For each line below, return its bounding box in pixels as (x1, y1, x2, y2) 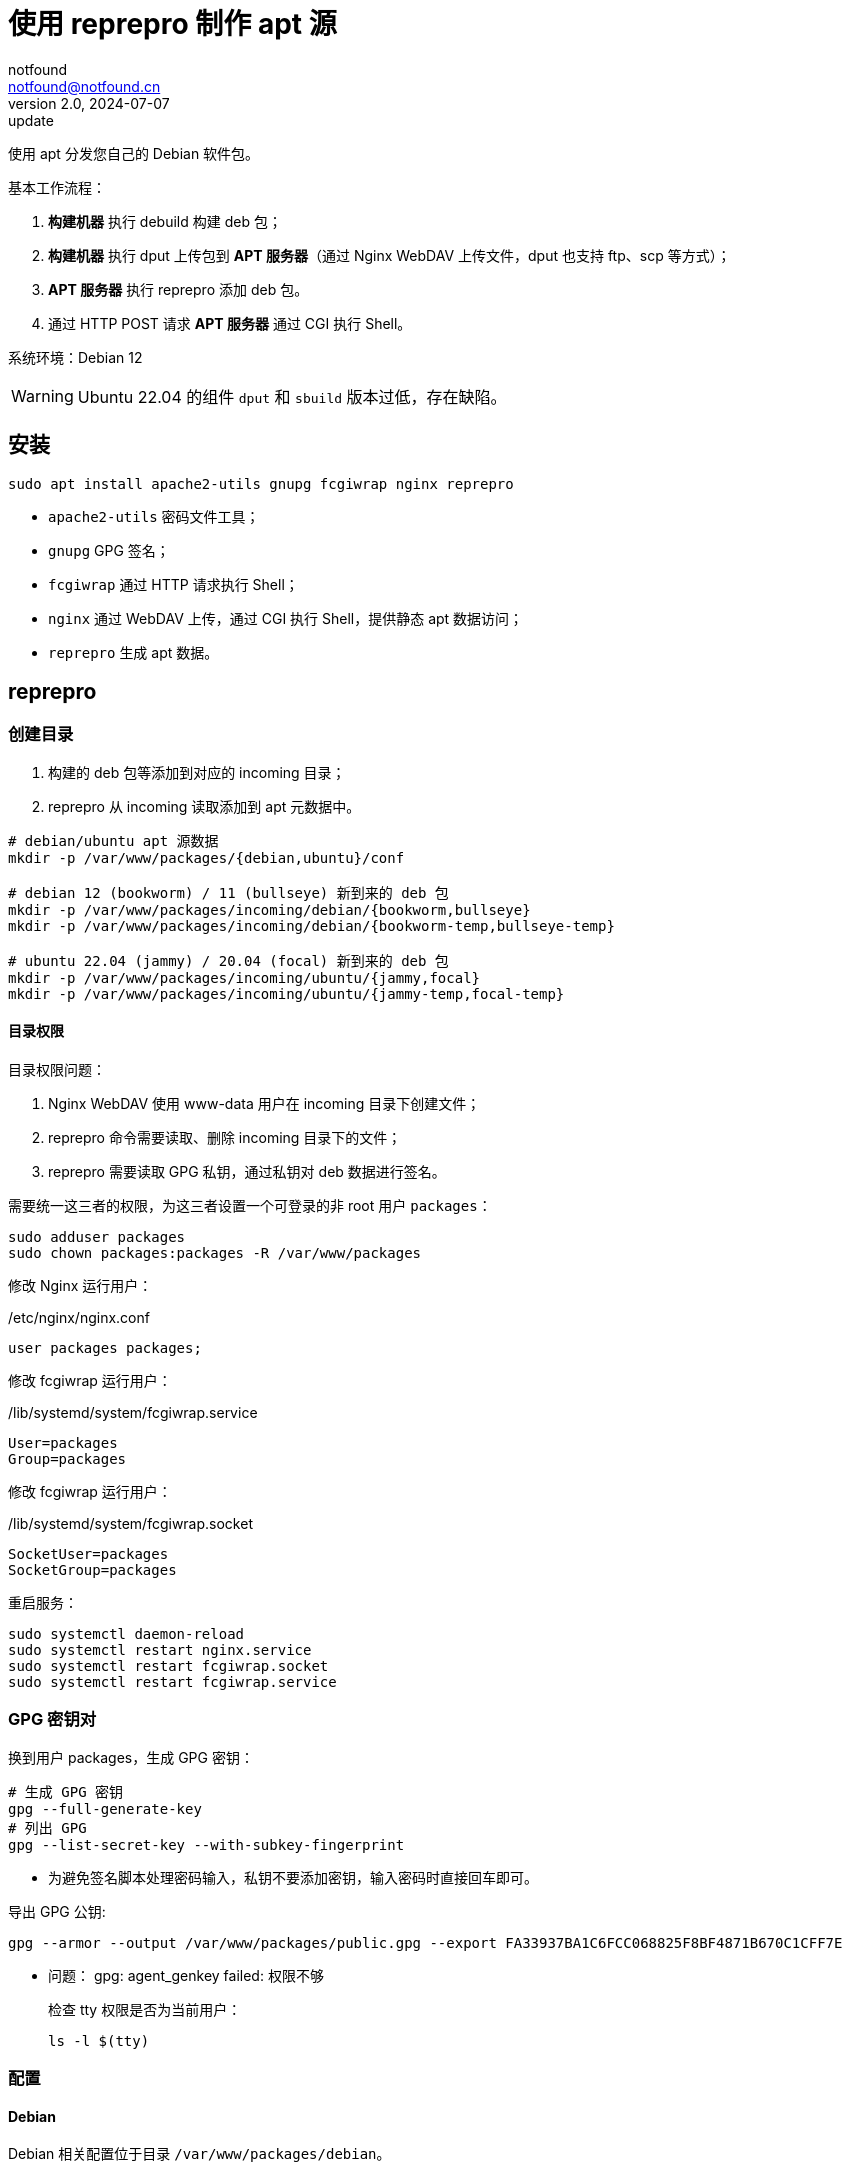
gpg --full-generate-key (8, 1800, 202, 1817)
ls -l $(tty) (48, 2032, 150, 2049)
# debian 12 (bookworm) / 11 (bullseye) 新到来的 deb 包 (8, 884, 449, 901)
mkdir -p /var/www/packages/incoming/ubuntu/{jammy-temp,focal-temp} (8, 985, 565, 1002)
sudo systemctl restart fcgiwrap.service (8, 1674, 337, 1691)
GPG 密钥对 (8, 1709, 97, 1730)
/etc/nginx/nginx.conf (8, 1309, 150, 1327)
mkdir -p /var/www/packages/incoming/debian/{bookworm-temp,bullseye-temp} (8, 917, 615, 934)
